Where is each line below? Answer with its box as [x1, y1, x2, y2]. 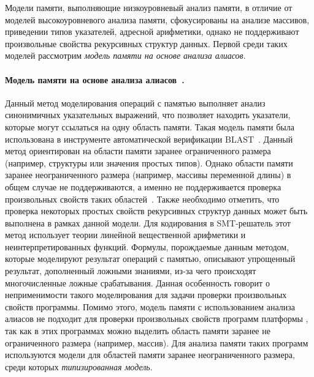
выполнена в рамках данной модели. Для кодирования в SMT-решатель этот [5, 216, 291, 229]
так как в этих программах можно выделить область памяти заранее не [5, 324, 270, 337]
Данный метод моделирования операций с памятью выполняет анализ [5, 96, 266, 109]
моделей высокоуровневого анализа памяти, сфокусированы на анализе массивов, [5, 13, 310, 26]
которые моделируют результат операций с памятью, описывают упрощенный [5, 252, 296, 265]
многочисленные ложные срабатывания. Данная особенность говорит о [5, 276, 270, 289]
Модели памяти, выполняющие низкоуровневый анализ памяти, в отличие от [5, 1, 293, 13]
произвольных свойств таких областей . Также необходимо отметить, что [5, 192, 280, 205]
